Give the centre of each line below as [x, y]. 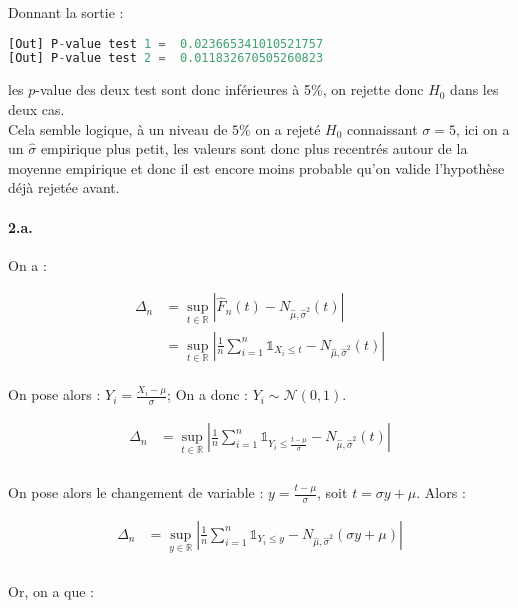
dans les [474, 89]
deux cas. [36, 108]
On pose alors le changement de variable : [136, 492]
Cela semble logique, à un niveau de [118, 128]
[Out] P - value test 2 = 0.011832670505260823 [166, 58]
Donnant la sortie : [66, 12]
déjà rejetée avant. [64, 187]
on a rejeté [288, 128]
